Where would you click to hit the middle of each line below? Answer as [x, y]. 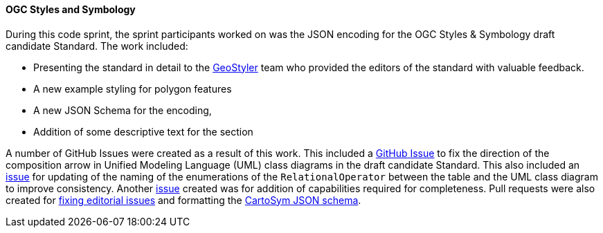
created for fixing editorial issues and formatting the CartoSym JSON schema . [183, 200]
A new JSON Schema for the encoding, [123, 110]
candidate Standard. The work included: [97, 46]
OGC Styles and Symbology [71, 9]
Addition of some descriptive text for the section [143, 131]
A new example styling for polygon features [133, 88]
